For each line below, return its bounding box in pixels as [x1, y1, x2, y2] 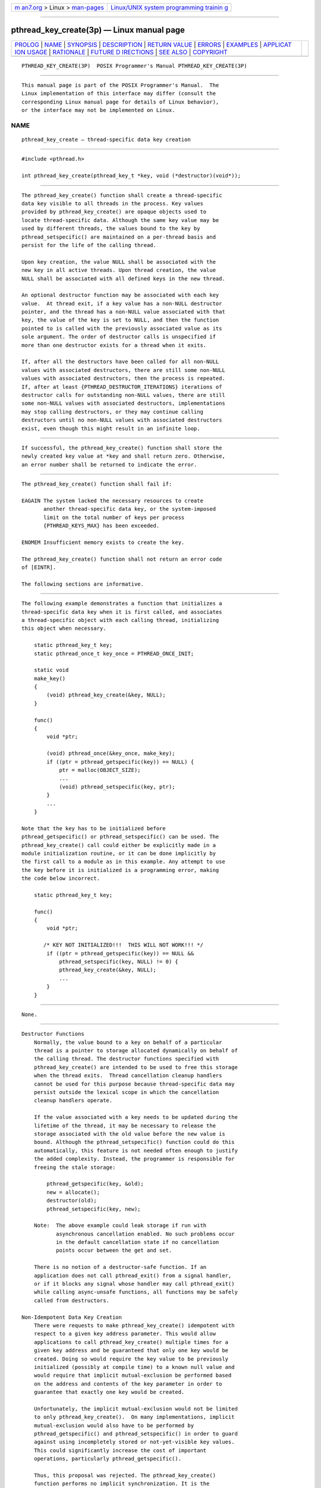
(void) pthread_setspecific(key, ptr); [59, 783, 175, 790]
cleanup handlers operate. [33, 1097, 113, 1104]
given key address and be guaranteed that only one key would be [33, 1347, 229, 1354]
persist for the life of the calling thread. [21, 242, 157, 248]
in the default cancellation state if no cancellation [55, 1239, 219, 1246]
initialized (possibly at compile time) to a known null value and [33, 1364, 235, 1370]
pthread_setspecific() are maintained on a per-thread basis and [21, 233, 216, 240]
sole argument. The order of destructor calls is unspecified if [21, 333, 216, 340]
